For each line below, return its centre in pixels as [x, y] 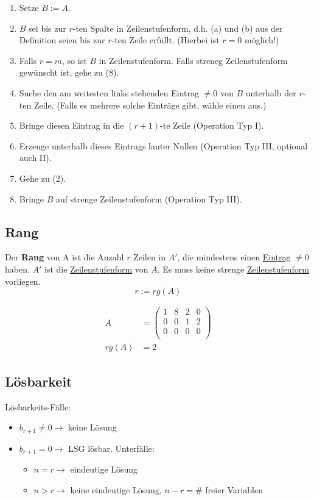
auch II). [35, 158]
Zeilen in [150, 257]
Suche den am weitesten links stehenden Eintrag [109, 92]
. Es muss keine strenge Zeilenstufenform [233, 269]
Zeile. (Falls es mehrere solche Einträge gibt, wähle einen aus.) [150, 105]
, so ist [75, 60]
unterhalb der [271, 92]
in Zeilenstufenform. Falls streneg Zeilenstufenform [193, 60]
